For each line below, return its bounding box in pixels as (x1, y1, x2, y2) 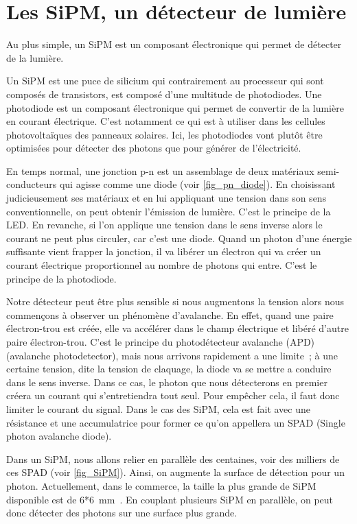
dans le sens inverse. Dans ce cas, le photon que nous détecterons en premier (6, 374, 327, 389)
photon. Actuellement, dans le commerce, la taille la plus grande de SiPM (6, 478, 316, 492)
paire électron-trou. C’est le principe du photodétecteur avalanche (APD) (6, 335, 315, 348)
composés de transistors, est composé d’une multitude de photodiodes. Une (6, 86, 322, 101)
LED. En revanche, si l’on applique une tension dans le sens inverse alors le (6, 217, 323, 232)
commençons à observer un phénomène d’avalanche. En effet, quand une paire (6, 307, 334, 322)
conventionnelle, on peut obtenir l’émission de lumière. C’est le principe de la (6, 204, 331, 218)
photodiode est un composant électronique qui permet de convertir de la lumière (6, 100, 344, 115)
